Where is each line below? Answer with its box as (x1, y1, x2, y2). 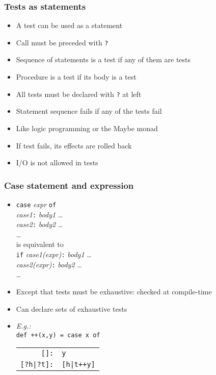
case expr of (16, 198, 57, 209)
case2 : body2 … (16, 219, 63, 230)
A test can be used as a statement (16, 20, 123, 31)
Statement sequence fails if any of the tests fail (16, 106, 162, 116)
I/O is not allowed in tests (16, 157, 98, 168)
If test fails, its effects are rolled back (16, 140, 132, 151)
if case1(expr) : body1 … (16, 249, 92, 260)
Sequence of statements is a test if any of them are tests (16, 54, 191, 65)
